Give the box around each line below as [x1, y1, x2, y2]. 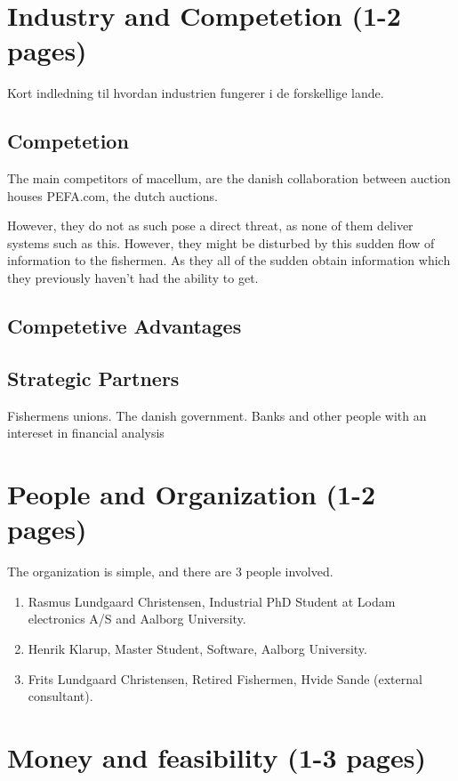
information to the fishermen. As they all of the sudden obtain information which [7, 251, 451, 270]
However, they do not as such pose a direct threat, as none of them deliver [7, 216, 414, 235]
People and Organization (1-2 [7, 476, 376, 512]
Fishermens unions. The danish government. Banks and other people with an [7, 406, 427, 424]
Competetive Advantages [7, 312, 242, 340]
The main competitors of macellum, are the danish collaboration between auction [7, 169, 451, 188]
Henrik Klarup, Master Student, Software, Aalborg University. [28, 639, 367, 657]
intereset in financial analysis [7, 423, 165, 442]
